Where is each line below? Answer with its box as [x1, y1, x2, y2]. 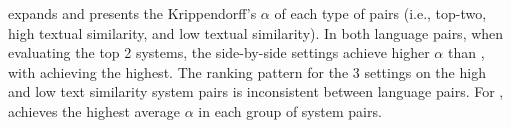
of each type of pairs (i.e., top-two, [274, 3, 487, 23]
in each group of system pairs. [198, 100, 382, 121]
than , [447, 42, 485, 63]
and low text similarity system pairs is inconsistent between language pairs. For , [8, 81, 504, 102]
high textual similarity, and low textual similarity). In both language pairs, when [8, 22, 504, 43]
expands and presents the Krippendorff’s [8, 3, 257, 23]
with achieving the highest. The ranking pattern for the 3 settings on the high [8, 61, 486, 82]
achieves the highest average [8, 100, 181, 121]
